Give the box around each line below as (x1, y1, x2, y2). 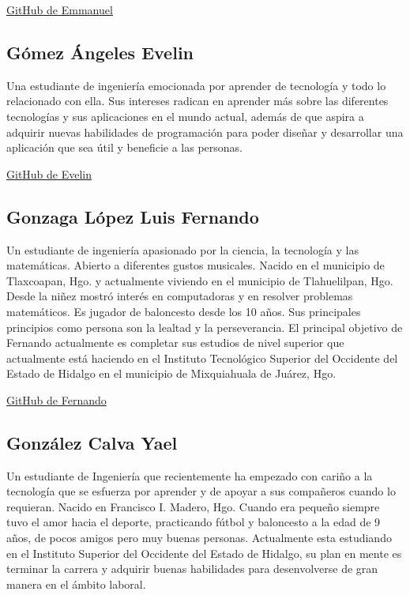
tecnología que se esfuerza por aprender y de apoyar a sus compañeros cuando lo (6, 483, 396, 499)
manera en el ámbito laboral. (6, 575, 146, 592)
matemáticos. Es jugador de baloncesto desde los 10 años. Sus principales (6, 303, 361, 319)
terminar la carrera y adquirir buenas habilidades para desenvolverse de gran (6, 560, 378, 577)
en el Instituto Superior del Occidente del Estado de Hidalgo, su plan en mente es (6, 544, 402, 561)
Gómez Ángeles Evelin (6, 40, 194, 64)
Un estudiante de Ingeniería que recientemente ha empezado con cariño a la (6, 467, 373, 484)
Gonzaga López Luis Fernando (6, 204, 259, 228)
